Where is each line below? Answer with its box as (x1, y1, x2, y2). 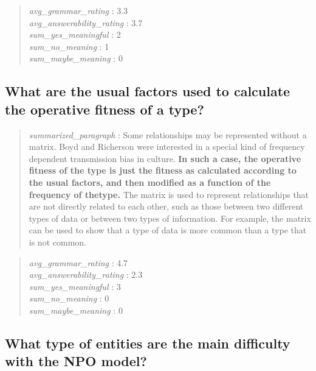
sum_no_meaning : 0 (29, 292, 109, 305)
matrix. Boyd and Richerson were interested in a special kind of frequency (29, 140, 305, 153)
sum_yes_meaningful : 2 (29, 28, 121, 41)
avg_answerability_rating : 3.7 (29, 16, 143, 29)
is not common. (29, 235, 86, 248)
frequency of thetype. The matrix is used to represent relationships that (29, 188, 309, 200)
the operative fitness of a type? (5, 99, 204, 118)
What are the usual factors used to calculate (5, 82, 290, 101)
